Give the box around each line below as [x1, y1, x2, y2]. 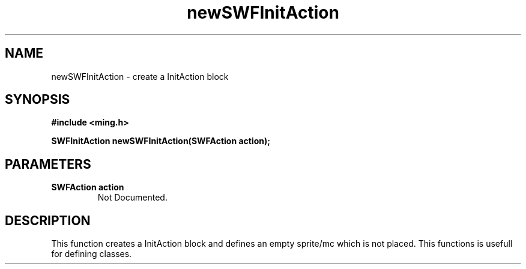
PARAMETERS [5, 156, 91, 172]
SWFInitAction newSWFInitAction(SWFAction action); [51, 136, 271, 147]
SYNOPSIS [5, 92, 70, 107]
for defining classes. [51, 249, 132, 259]
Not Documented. [97, 192, 168, 203]
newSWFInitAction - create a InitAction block [51, 71, 229, 82]
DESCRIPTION [5, 213, 91, 228]
